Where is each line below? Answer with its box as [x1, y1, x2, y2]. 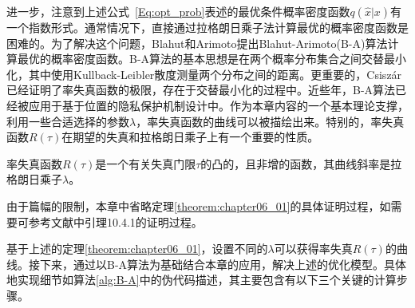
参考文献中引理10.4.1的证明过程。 [28, 213, 203, 230]
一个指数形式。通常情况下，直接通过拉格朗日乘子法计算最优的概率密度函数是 [6, 19, 409, 35]
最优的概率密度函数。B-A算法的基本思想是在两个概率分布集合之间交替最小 [17, 50, 407, 67]
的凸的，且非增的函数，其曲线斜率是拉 [200, 155, 402, 172]
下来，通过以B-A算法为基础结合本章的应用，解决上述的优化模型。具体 [39, 255, 407, 272]
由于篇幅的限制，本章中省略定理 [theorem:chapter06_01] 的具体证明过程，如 [6, 197, 391, 214]
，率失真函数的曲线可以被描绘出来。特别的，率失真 [136, 113, 405, 129]
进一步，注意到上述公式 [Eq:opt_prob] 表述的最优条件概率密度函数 [6, 3, 350, 19]
